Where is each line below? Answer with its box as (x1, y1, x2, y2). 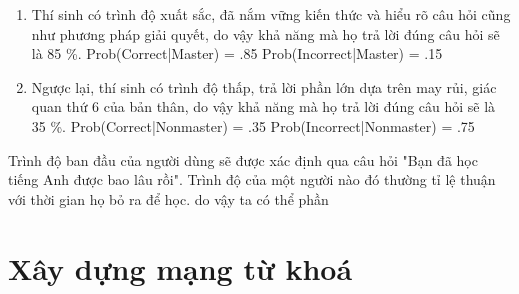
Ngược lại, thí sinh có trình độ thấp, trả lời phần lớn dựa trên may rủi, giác (31, 76, 497, 97)
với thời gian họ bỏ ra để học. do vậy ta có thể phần (8, 188, 329, 209)
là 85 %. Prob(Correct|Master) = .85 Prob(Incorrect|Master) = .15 (31, 43, 443, 64)
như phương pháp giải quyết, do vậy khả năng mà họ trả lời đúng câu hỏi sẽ (31, 23, 500, 44)
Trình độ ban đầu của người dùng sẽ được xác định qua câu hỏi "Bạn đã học (8, 149, 478, 170)
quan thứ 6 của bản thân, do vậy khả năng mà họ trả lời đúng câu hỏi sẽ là (31, 96, 496, 117)
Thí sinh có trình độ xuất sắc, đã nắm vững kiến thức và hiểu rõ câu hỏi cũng (31, 4, 511, 24)
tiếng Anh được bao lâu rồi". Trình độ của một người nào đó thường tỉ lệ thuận (8, 169, 496, 190)
